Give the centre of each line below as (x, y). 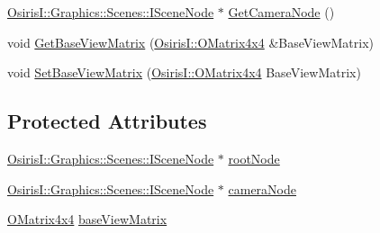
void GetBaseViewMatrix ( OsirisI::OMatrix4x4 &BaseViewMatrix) (190, 42)
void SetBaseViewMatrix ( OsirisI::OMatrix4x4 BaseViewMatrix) (184, 72)
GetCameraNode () (281, 12)
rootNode (254, 158)
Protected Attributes (107, 121)
